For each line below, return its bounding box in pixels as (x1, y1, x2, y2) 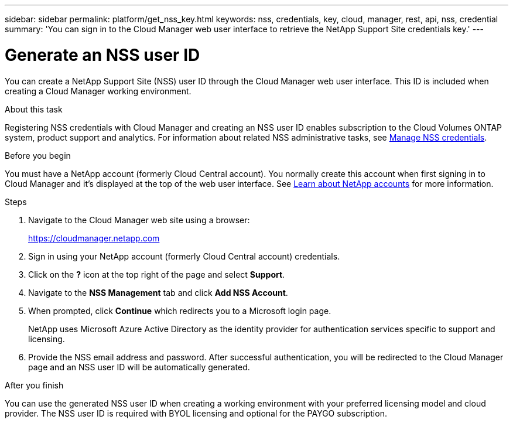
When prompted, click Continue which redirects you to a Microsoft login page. (28, 305, 331, 316)
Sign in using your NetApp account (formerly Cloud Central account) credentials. (28, 251, 340, 261)
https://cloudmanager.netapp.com (28, 233, 160, 243)
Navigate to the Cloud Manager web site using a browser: (28, 214, 250, 225)
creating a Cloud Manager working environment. (5, 86, 191, 96)
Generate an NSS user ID (5, 45, 200, 65)
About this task (5, 104, 63, 114)
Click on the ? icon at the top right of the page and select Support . (28, 269, 285, 279)
